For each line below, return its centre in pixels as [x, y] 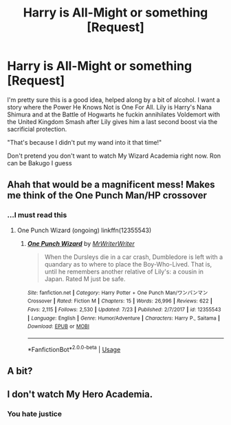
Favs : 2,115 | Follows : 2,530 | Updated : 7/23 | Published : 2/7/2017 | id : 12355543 [124, 309]
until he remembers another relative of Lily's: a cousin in [124, 271]
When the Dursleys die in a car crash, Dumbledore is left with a [134, 257]
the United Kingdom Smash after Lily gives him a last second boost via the [112, 121]
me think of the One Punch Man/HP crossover [107, 195]
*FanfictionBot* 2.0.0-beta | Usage [74, 349]
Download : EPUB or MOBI [58, 326]
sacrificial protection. [37, 129]
